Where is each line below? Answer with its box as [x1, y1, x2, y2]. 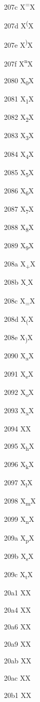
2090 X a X [4, 350, 34, 362]
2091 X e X [4, 369, 33, 380]
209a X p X [4, 532, 34, 544]
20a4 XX [4, 604, 31, 615]
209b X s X [4, 550, 34, 562]
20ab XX [4, 655, 31, 666]
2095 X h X [4, 440, 34, 452]
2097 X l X [4, 477, 32, 489]
